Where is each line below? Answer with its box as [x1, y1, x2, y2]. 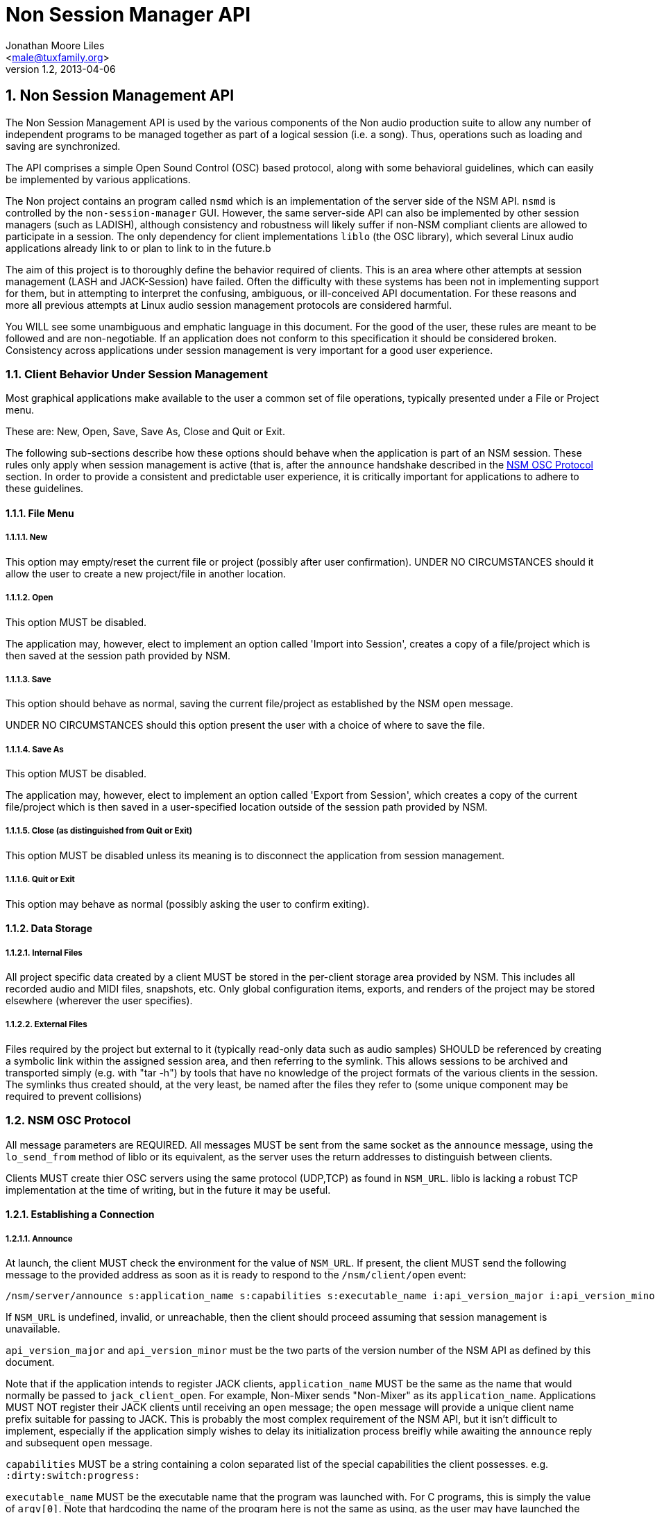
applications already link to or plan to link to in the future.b [6, 242, 271, 254]
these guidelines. [6, 482, 84, 495]
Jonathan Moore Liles [6, 39, 105, 51]
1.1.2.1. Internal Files [6, 947, 83, 958]
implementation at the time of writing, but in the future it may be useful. [6, 1183, 331, 1196]
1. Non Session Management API [6, 87, 235, 105]
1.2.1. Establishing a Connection [6, 1208, 155, 1221]
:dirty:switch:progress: [6, 1469, 140, 1481]
